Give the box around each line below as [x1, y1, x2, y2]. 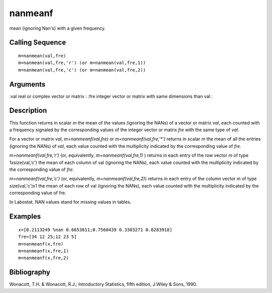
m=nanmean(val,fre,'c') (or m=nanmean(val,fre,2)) [18, 67, 146, 73]
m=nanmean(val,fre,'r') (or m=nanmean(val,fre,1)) [18, 60, 146, 66]
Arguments [9, 80, 46, 88]
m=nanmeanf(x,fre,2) [18, 255, 69, 261]
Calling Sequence [9, 38, 66, 47]
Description [9, 106, 47, 115]
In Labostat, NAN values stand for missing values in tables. [9, 199, 131, 205]
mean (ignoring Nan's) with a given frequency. [9, 25, 106, 31]
